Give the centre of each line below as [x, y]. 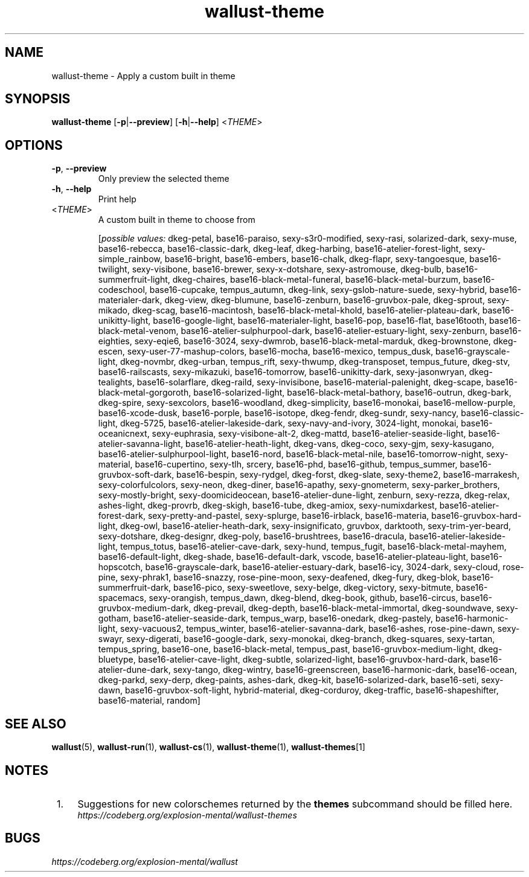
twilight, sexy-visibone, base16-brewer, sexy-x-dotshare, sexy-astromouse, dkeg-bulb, [271, 269]
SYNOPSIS [38, 99]
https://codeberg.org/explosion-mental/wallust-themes [187, 815]
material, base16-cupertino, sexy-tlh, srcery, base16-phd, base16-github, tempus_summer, [278, 464]
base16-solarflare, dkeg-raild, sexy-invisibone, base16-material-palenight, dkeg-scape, [310, 382]
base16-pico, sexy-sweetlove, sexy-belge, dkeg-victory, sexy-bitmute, [314, 588]
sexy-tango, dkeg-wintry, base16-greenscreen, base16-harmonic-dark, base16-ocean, [345, 670]
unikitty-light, [124, 321]
